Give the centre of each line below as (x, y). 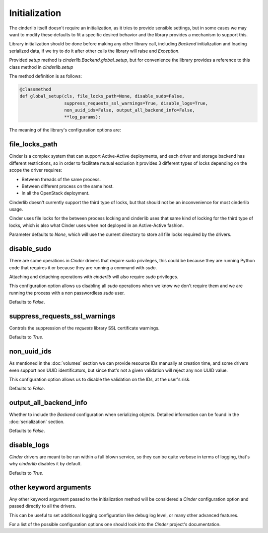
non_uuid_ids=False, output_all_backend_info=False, (130, 110)
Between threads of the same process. (61, 179)
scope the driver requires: (35, 170)
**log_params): (82, 117)
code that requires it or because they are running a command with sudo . (83, 267)
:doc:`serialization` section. (37, 422)
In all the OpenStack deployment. (56, 193)
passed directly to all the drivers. (43, 506)
